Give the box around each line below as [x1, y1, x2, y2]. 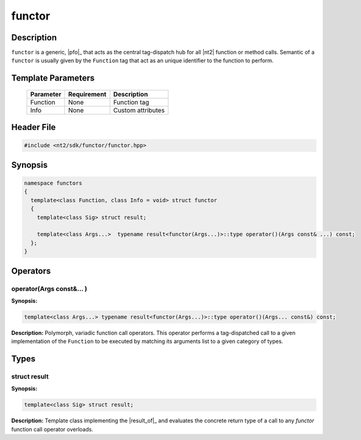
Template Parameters [11, 73, 95, 84]
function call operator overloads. [11, 425, 94, 433]
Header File [11, 122, 56, 132]
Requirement [68, 90, 107, 98]
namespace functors [24, 180, 82, 187]
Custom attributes [113, 106, 165, 114]
